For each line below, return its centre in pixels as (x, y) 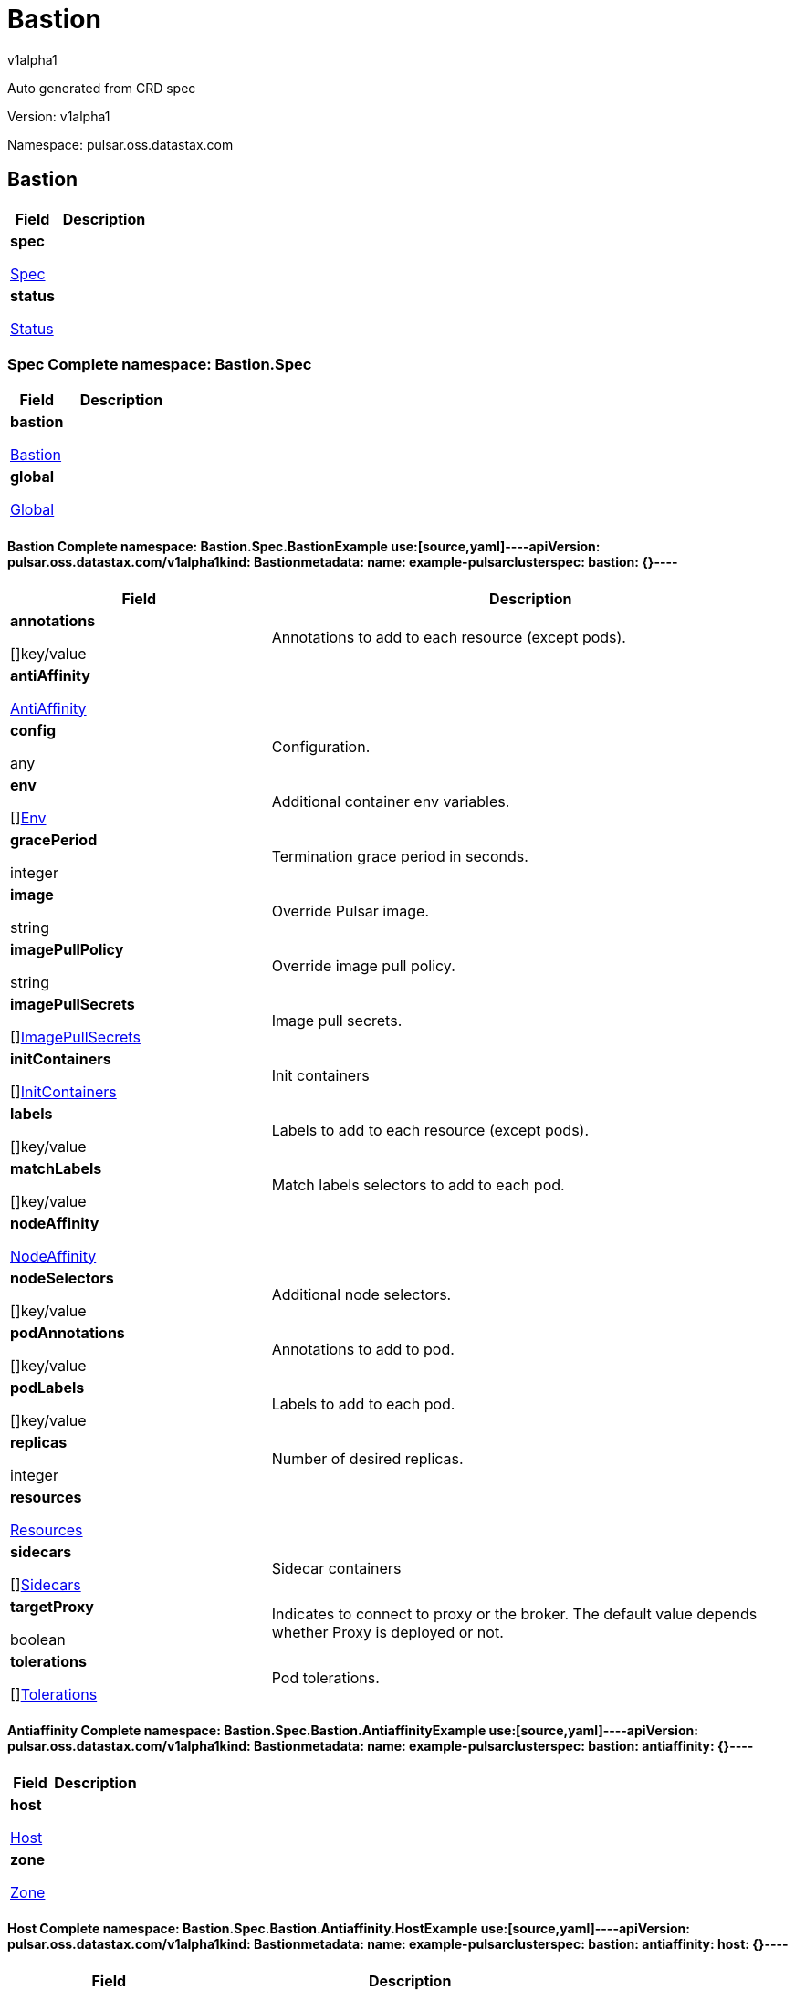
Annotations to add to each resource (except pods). (449, 637)
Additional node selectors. (361, 1294)
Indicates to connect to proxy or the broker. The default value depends (514, 1613)
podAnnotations (68, 1332)
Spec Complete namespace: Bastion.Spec (160, 364)
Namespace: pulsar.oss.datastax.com (120, 144)
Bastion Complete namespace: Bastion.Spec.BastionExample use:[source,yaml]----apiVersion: (304, 546)
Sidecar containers (336, 1568)
